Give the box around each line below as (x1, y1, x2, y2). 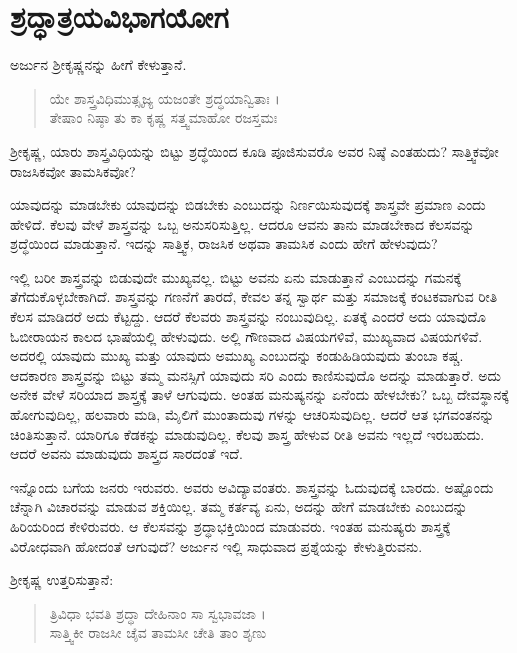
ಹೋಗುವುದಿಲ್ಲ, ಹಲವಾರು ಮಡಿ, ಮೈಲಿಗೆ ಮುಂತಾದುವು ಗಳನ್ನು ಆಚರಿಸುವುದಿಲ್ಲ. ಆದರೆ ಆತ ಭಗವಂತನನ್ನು (10, 404, 495, 425)
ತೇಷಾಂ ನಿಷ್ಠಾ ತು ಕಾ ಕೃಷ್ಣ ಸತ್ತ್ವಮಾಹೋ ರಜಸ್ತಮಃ (49, 107, 278, 128)
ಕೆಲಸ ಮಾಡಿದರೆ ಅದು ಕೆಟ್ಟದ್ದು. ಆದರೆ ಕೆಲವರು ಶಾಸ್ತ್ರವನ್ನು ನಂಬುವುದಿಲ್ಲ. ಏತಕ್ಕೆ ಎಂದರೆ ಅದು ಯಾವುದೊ (10, 306, 486, 327)
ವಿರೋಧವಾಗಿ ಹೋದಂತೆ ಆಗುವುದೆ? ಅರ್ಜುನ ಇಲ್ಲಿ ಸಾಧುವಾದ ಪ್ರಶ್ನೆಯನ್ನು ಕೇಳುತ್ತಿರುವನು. (10, 535, 423, 556)
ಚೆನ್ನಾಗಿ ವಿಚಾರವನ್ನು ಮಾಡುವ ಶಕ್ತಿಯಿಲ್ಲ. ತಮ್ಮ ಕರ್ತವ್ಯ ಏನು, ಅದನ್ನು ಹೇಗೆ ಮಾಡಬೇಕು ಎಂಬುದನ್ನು (10, 496, 468, 517)
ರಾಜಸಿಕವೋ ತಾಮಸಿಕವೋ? (10, 160, 136, 181)
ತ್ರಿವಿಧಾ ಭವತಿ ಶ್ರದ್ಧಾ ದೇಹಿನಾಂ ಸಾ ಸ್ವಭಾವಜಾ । (49, 602, 266, 623)
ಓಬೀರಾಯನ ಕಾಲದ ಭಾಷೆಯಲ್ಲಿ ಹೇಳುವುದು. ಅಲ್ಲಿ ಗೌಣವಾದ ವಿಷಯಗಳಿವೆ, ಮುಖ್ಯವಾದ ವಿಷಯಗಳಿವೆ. (10, 325, 483, 346)
